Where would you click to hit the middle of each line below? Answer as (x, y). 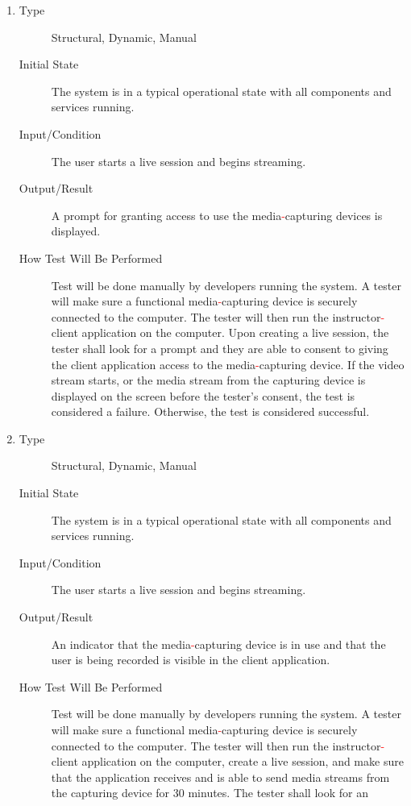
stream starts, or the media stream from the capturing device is (208, 380)
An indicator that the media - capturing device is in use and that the (218, 644)
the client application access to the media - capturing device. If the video (228, 364)
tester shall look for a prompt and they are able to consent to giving (220, 348)
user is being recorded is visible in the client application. (191, 660)
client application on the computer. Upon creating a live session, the (220, 332)
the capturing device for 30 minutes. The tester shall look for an (210, 793)
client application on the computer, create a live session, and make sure (227, 761)
